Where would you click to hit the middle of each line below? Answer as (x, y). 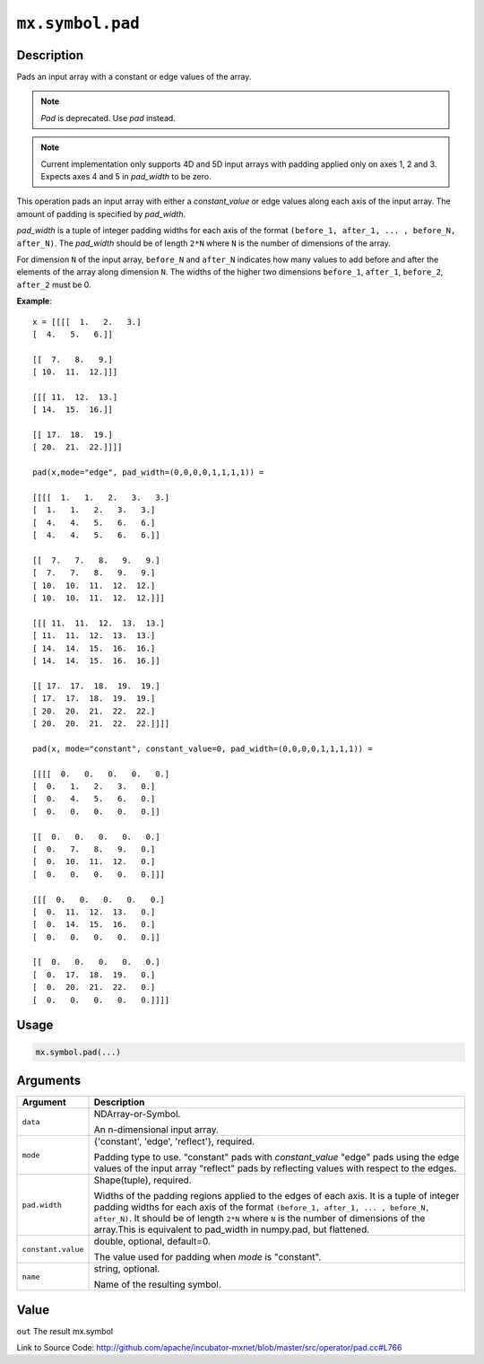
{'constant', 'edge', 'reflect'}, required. (174, 1141)
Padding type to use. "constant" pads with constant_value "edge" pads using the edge (277, 1158)
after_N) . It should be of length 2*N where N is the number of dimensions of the (259, 1219)
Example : (35, 302)
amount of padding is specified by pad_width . (101, 214)
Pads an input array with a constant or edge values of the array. (134, 77)
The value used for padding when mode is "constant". (207, 1257)
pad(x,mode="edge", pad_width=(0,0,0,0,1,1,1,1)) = (148, 472)
